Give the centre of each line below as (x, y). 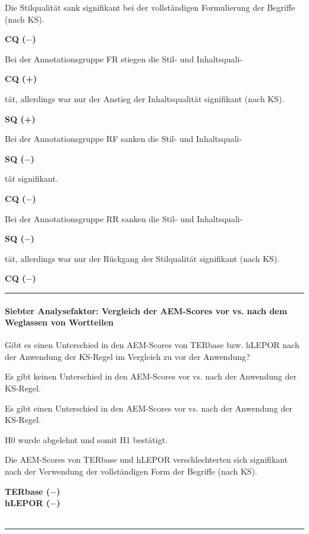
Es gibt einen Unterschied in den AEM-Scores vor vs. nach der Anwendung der (149, 408)
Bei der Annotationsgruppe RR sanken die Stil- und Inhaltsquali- (124, 218)
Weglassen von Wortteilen (59, 322)
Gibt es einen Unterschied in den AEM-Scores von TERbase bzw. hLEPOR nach (152, 345)
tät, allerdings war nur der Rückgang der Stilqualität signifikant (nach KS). (142, 258)
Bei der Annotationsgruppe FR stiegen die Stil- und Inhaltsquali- (124, 59)
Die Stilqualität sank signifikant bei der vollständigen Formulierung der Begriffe (150, 7)
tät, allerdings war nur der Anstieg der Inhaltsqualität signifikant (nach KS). (145, 98)
